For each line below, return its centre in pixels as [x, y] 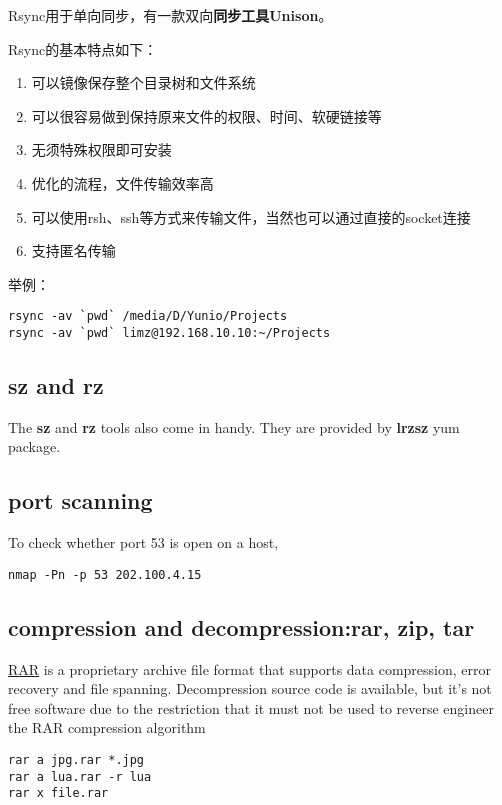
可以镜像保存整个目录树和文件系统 [143, 82]
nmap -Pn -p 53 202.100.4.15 [105, 574]
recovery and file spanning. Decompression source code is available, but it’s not [250, 688]
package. [34, 446]
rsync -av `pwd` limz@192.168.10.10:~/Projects [169, 333]
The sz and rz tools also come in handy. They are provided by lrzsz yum [234, 426]
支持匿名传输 [73, 250]
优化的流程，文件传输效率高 [122, 182]
